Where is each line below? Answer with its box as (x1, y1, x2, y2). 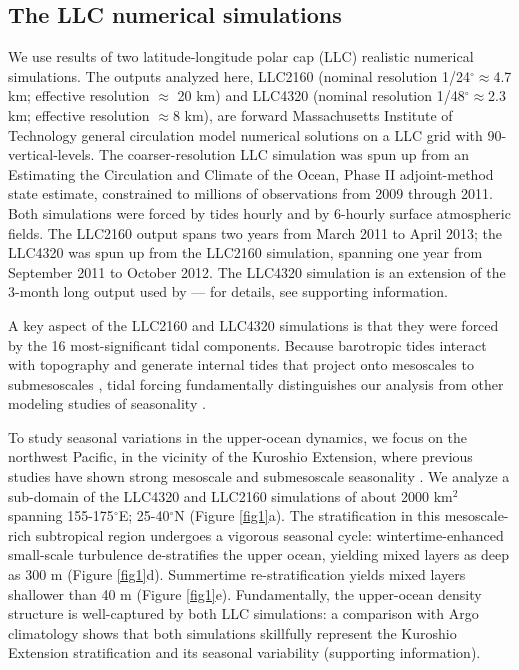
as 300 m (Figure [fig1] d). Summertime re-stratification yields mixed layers (8, 564, 466, 585)
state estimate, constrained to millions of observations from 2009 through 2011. (8, 183, 493, 204)
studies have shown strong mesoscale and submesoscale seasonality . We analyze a (8, 466, 510, 487)
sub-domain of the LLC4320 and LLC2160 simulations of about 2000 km (8, 485, 453, 506)
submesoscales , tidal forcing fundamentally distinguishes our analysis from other (8, 373, 504, 394)
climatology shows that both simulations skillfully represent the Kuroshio (8, 622, 457, 643)
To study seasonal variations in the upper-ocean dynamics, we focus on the (8, 426, 468, 447)
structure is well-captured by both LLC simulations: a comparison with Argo (8, 603, 479, 624)
